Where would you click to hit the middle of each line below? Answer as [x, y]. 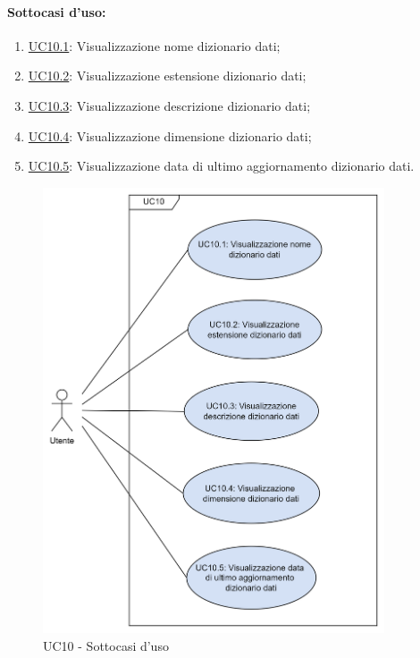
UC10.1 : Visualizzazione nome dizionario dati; [154, 45]
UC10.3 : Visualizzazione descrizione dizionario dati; [169, 105]
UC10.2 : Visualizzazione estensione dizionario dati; [167, 76]
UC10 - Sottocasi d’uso [106, 645]
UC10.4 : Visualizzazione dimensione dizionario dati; [170, 135]
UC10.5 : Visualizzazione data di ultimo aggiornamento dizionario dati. [221, 166]
